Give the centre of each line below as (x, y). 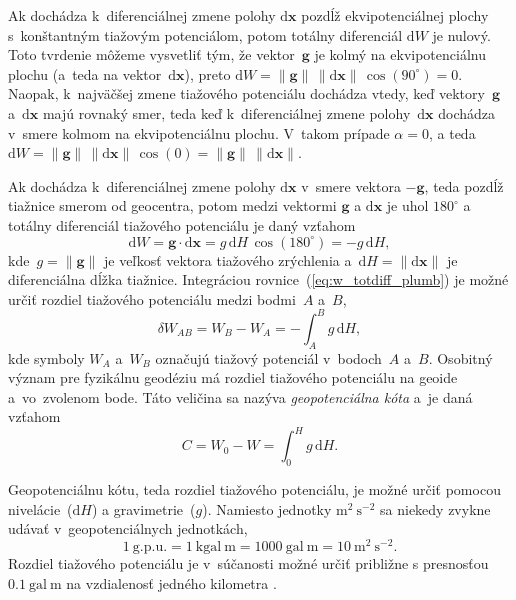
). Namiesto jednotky (267, 508)
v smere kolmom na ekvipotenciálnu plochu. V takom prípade (199, 132)
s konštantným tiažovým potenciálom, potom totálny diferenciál (205, 34)
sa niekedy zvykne (435, 508)
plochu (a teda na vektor (85, 73)
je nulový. (461, 34)
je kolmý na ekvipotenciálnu (400, 54)
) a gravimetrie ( (144, 508)
